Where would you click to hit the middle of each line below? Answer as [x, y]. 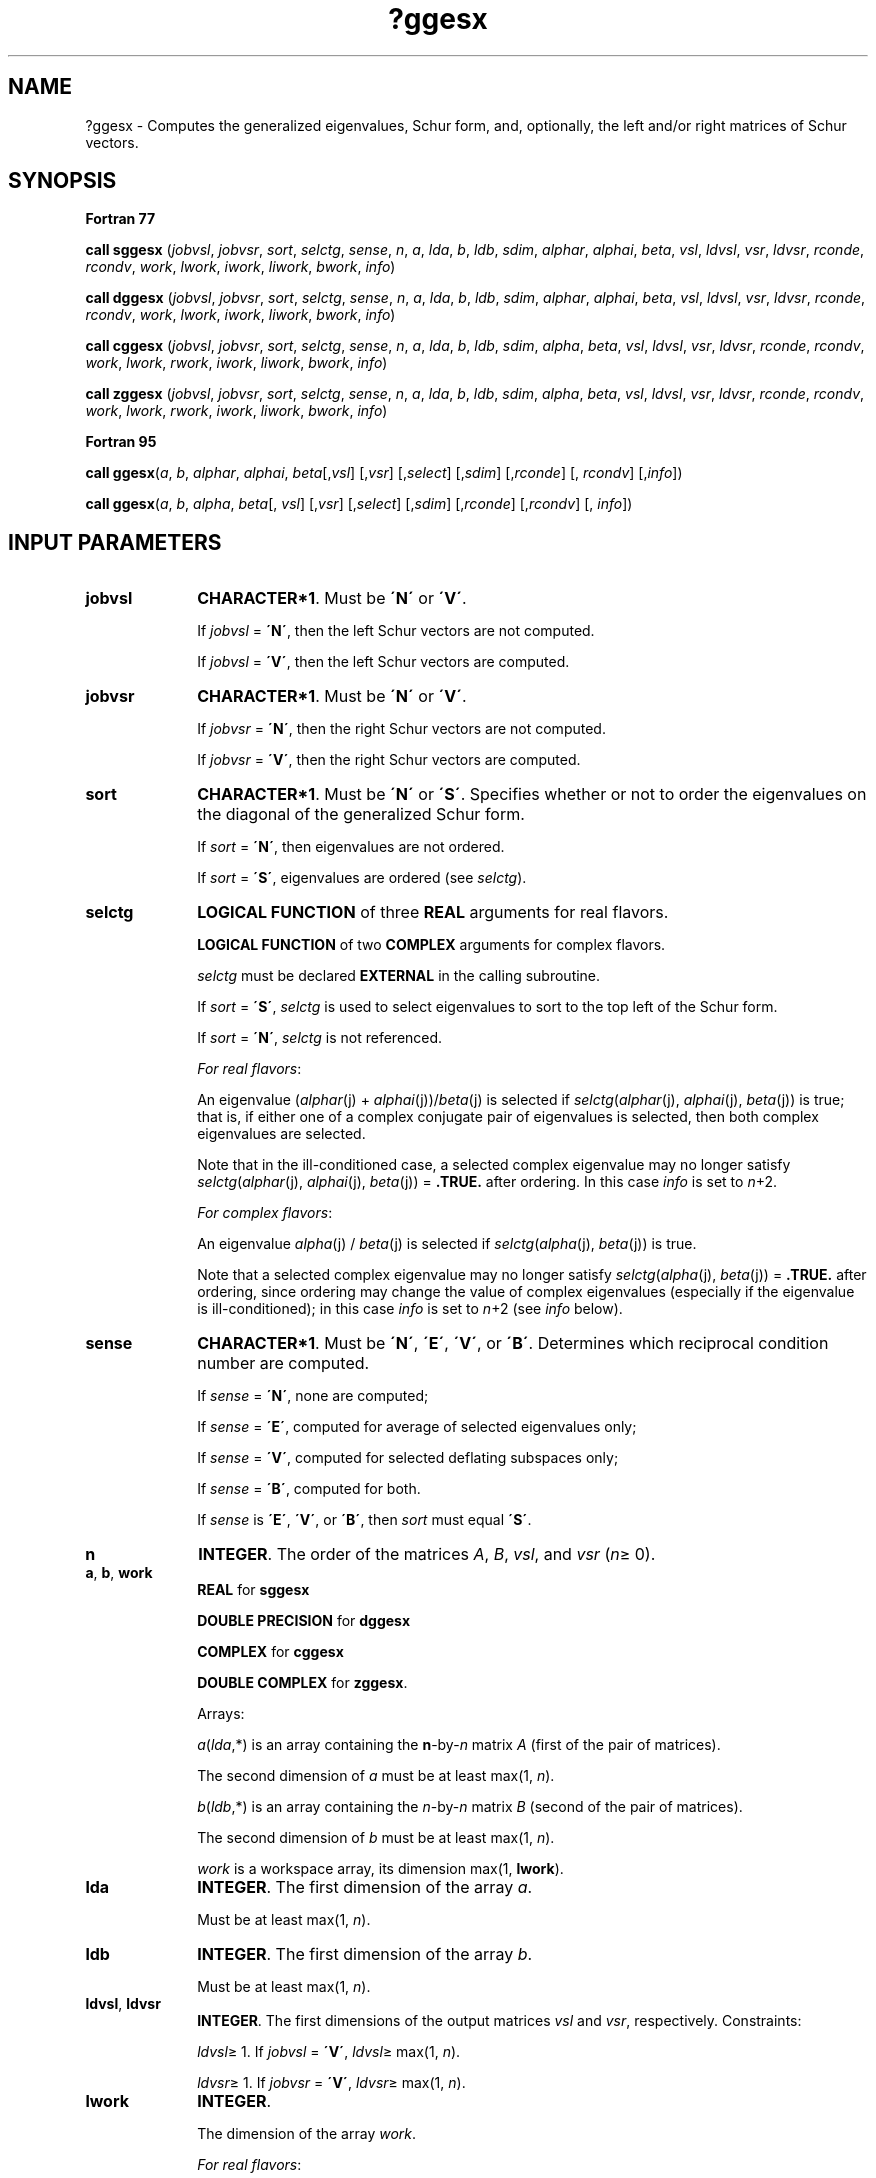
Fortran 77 [120, 219]
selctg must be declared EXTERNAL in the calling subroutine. [399, 976]
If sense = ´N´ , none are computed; [313, 1396]
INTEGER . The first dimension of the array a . [365, 1887]
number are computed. [283, 1363]
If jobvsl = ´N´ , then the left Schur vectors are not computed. [396, 631]
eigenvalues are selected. [281, 1134]
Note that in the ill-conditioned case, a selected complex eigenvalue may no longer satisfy [494, 1165]
